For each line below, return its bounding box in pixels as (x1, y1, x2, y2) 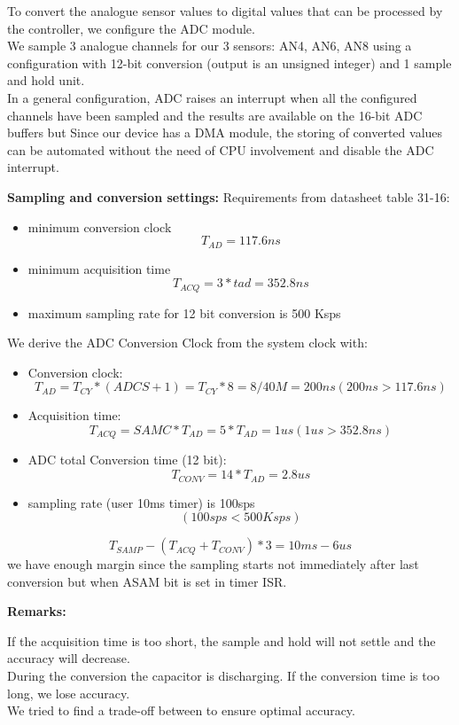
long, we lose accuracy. (7, 683, 130, 702)
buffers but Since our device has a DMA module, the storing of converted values (7, 123, 443, 142)
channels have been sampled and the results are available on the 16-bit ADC (7, 105, 423, 124)
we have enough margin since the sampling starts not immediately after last (7, 555, 419, 573)
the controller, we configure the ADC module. (7, 19, 255, 37)
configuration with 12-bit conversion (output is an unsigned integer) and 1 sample (7, 53, 452, 72)
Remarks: (7, 602, 66, 620)
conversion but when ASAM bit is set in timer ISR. (7, 572, 287, 590)
